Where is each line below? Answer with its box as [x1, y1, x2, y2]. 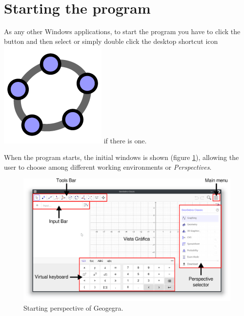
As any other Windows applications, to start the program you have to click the [4, 26, 241, 37]
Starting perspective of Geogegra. [23, 303, 123, 313]
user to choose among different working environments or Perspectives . [4, 161, 212, 172]
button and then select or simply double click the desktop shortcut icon [4, 36, 218, 46]
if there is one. [103, 136, 147, 146]
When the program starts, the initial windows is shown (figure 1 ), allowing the [4, 152, 239, 162]
